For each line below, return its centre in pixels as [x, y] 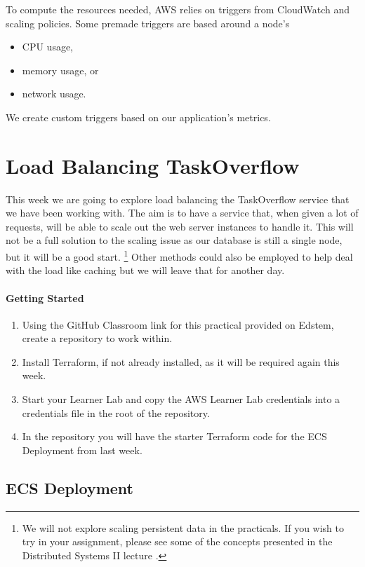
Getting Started [45, 298]
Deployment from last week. [82, 450]
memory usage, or [60, 70]
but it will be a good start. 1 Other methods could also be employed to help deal [179, 255]
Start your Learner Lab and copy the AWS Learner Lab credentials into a [181, 399]
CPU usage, [48, 47]
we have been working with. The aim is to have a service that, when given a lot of [182, 213]
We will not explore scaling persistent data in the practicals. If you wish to [183, 527]
